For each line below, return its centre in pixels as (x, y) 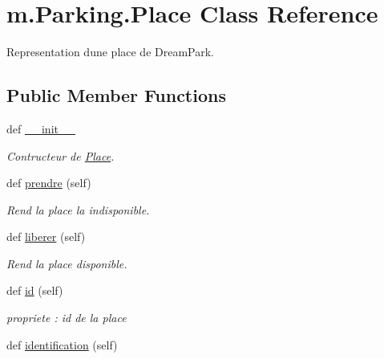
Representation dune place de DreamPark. (110, 52)
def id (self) (35, 290)
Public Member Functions (116, 95)
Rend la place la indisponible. (78, 209)
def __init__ (41, 128)
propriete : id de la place (67, 318)
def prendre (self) (49, 183)
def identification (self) (62, 344)
